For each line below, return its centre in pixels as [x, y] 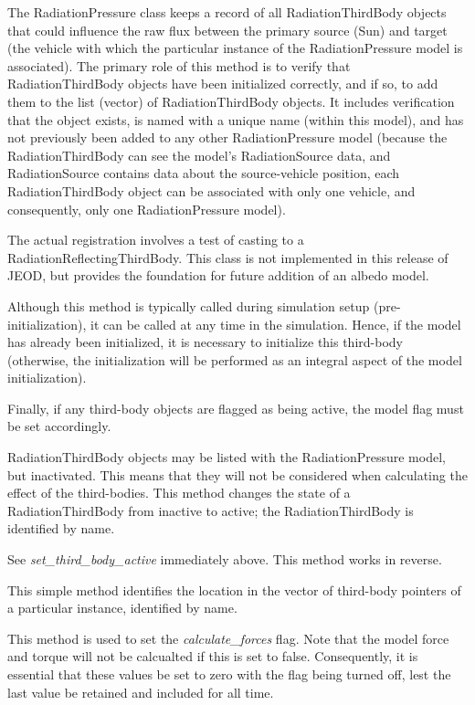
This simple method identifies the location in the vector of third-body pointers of [234, 589]
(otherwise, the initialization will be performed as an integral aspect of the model [235, 359]
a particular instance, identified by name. [122, 608]
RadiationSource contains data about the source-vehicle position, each [204, 173]
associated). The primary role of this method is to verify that [179, 65]
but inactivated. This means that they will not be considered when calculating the [237, 474]
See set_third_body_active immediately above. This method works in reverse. [225, 559]
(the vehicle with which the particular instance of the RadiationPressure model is [235, 48]
